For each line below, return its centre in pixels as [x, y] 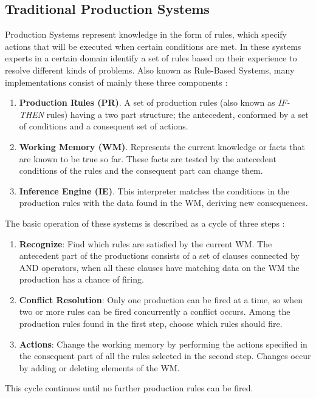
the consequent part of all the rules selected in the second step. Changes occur [165, 356]
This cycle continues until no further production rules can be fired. [129, 388]
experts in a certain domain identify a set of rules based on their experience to [151, 58]
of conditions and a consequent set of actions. [104, 126]
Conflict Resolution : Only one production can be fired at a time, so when [161, 299]
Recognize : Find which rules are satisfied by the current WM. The [146, 243]
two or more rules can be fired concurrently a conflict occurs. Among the [155, 311]
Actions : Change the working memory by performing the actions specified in [163, 344]
